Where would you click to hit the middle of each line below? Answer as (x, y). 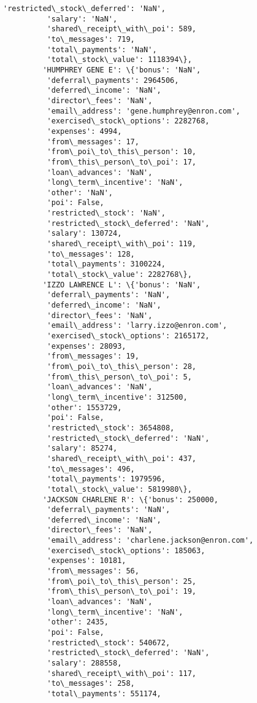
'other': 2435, (78, 622)
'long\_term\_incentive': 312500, (117, 397)
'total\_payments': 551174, (104, 693)
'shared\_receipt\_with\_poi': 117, (121, 673)
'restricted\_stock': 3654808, (111, 428)
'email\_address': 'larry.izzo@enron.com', (137, 326)
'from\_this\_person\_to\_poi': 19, (121, 592)
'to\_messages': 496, (91, 469)
